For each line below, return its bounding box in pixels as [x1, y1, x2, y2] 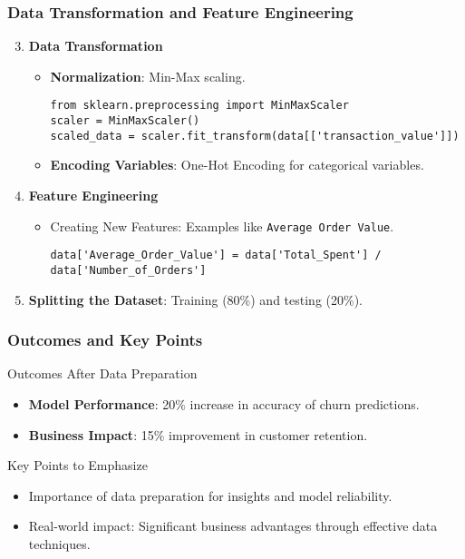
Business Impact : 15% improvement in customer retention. [28, 425, 368, 444]
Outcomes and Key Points [7, 329, 203, 351]
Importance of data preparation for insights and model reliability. [28, 485, 392, 505]
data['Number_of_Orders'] [50, 263, 207, 277]
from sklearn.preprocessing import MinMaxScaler [50, 99, 349, 113]
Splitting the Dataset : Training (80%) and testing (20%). [28, 289, 363, 309]
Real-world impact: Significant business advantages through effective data [28, 516, 438, 535]
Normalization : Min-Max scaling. [50, 66, 246, 85]
